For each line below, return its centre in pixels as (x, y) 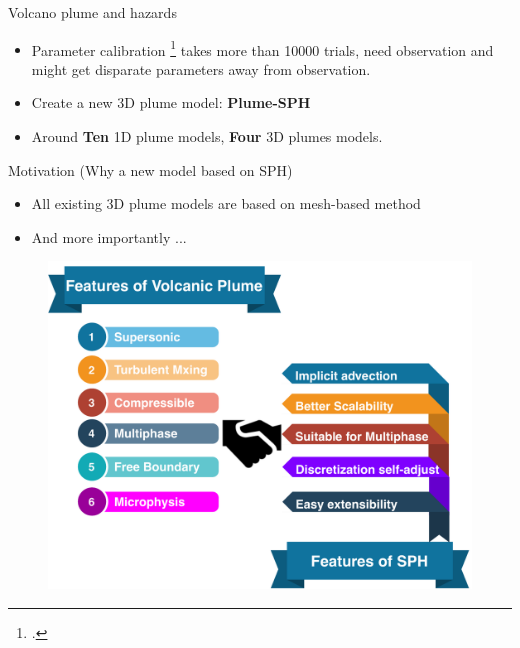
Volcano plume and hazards (92, 12)
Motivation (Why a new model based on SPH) (150, 169)
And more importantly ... (109, 236)
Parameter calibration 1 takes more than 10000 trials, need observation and (262, 48)
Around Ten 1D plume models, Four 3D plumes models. (207, 136)
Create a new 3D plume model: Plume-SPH (171, 102)
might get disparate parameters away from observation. (201, 68)
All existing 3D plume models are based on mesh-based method (226, 203)
